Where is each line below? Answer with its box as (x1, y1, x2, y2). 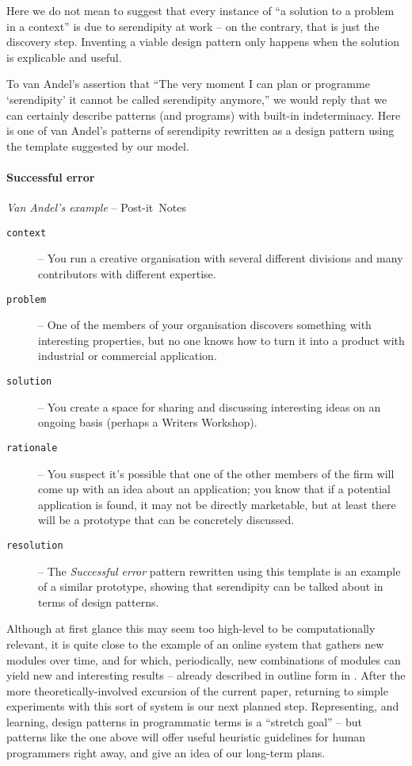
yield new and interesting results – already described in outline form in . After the (6, 667, 406, 684)
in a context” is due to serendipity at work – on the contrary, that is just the (6, 17, 380, 34)
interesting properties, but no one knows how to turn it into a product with (38, 331, 405, 348)
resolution (6, 539, 63, 551)
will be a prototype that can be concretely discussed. (38, 511, 295, 528)
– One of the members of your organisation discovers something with (38, 316, 372, 333)
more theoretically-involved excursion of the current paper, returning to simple (6, 682, 388, 699)
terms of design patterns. (38, 593, 159, 610)
